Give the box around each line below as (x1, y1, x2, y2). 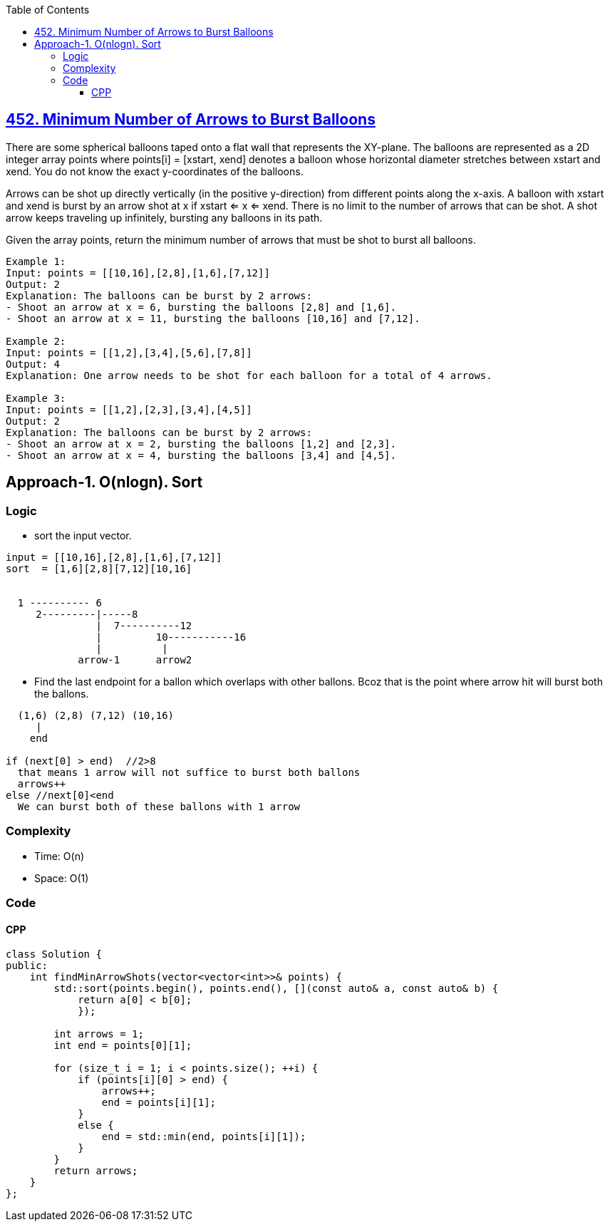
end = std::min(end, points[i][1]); (101, 1131, 306, 1143)
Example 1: (6, 255, 66, 267)
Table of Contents (6, 4, 90, 16)
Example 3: (6, 392, 66, 404)
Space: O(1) (34, 871, 89, 884)
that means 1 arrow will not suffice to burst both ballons (17, 767, 361, 779)
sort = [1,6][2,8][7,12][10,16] (6, 563, 192, 575)
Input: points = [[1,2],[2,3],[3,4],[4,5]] (6, 403, 252, 415)
